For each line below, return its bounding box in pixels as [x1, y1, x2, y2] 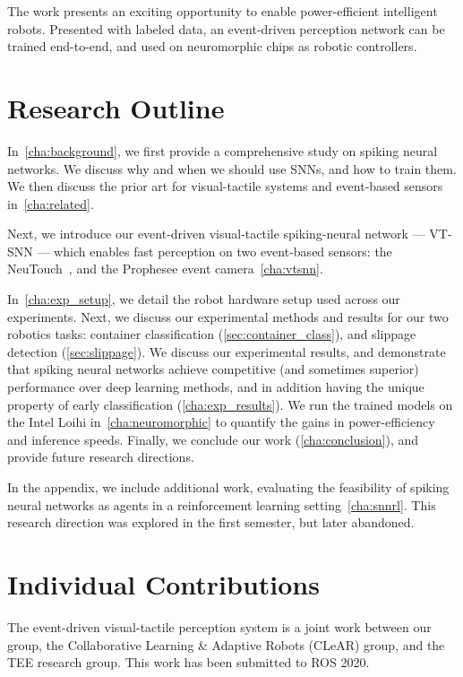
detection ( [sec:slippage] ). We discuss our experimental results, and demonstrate [7, 342, 446, 360]
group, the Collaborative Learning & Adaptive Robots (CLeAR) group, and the [7, 635, 445, 654]
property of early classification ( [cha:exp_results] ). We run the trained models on [7, 395, 453, 413]
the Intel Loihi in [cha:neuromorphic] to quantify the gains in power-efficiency [7, 412, 435, 431]
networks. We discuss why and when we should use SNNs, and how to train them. [7, 159, 457, 178]
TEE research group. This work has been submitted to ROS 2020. [7, 653, 370, 672]
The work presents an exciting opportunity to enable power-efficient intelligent [7, 2, 438, 20]
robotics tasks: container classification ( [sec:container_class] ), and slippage [7, 325, 416, 343]
